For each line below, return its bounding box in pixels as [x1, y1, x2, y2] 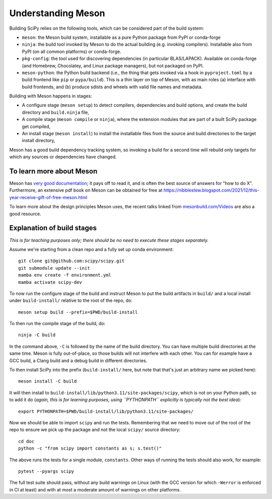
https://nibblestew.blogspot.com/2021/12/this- [163, 187, 259, 194]
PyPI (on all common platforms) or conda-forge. [22, 48, 121, 54]
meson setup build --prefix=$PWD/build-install [18, 309, 138, 315]
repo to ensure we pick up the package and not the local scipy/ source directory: [9, 426, 181, 433]
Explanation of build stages [9, 224, 97, 232]
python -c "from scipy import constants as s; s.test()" [18, 446, 162, 451]
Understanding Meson [9, 8, 105, 19]
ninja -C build [18, 332, 56, 338]
